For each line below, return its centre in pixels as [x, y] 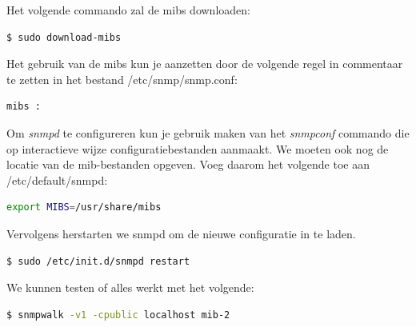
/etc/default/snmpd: [57, 179]
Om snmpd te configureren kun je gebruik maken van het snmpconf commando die [208, 132]
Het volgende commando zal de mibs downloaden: [128, 10]
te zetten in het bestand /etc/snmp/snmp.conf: [122, 79]
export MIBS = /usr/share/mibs [84, 207]
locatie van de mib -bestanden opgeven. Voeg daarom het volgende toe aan [188, 164]
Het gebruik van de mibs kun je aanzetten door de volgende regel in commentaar [205, 64]
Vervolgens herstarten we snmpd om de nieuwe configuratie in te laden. [181, 233]
